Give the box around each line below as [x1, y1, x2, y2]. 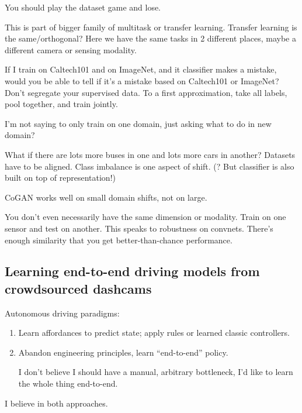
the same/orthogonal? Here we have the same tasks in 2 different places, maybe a [5, 32, 296, 44]
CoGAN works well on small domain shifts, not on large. [5, 191, 207, 203]
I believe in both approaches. [5, 397, 108, 409]
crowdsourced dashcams [5, 279, 152, 297]
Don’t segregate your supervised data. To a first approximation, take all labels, [5, 86, 287, 98]
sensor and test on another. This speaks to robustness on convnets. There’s [5, 222, 273, 234]
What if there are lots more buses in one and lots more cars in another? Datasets [5, 148, 296, 160]
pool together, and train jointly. [5, 98, 118, 110]
